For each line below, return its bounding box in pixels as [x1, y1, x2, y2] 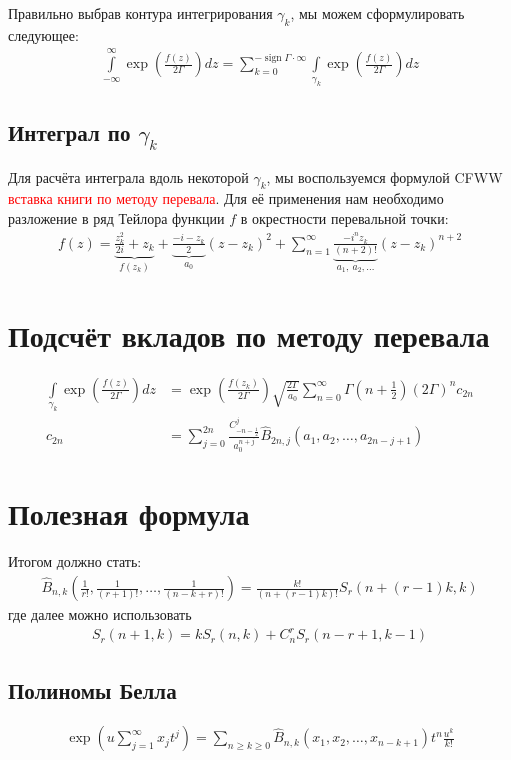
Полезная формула [8, 493, 250, 534]
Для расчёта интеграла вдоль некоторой [8, 166, 249, 187]
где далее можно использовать [8, 604, 192, 625]
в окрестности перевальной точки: [240, 207, 449, 228]
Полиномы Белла [8, 674, 177, 705]
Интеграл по [8, 116, 131, 147]
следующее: [8, 24, 79, 45]
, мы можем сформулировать [290, 3, 465, 23]
